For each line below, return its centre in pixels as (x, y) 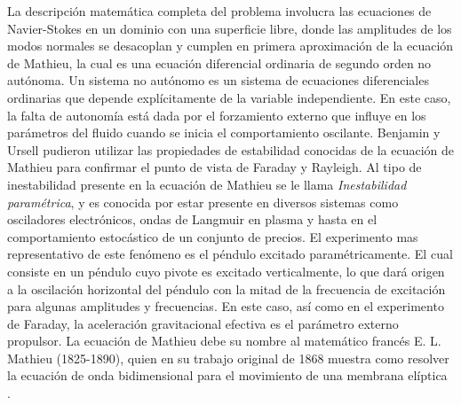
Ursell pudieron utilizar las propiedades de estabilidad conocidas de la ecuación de (231, 149)
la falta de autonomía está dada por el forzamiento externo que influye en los (217, 115)
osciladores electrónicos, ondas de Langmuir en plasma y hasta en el (192, 219)
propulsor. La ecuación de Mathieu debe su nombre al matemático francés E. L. (224, 341)
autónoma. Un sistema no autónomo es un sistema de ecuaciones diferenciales (218, 80)
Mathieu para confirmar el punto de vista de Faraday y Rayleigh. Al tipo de (215, 167)
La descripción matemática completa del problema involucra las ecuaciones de (219, 11)
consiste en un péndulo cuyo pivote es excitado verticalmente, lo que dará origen (226, 271)
